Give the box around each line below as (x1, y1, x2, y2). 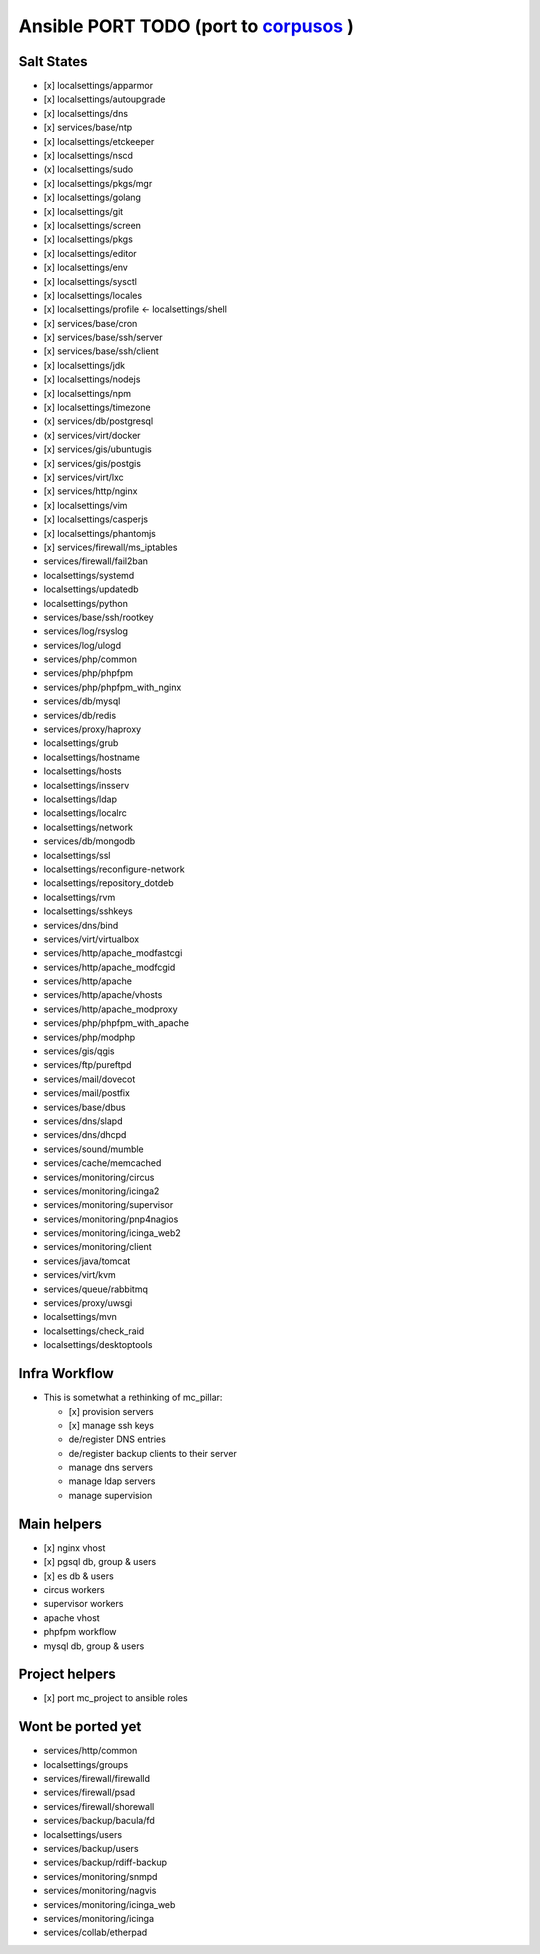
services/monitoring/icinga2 (43, 1185, 160, 1197)
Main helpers (18, 1515, 102, 1532)
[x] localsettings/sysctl (43, 275, 137, 287)
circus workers (43, 1583, 105, 1595)
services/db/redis (43, 709, 117, 721)
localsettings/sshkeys (43, 905, 134, 917)
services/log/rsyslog (43, 625, 129, 637)
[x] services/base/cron (43, 317, 138, 329)
